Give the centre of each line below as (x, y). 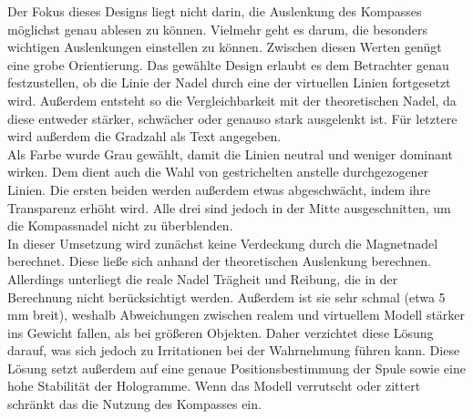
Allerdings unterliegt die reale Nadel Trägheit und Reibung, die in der (203, 278)
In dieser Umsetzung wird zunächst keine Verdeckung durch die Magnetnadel (223, 243)
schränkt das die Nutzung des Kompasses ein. (134, 404)
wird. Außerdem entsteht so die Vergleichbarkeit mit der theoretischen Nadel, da (232, 100)
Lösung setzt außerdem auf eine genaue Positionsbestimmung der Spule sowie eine (236, 368)
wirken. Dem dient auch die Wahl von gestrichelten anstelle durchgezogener (218, 172)
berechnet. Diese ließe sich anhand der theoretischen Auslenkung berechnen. (219, 261)
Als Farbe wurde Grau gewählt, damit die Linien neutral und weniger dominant (230, 153)
